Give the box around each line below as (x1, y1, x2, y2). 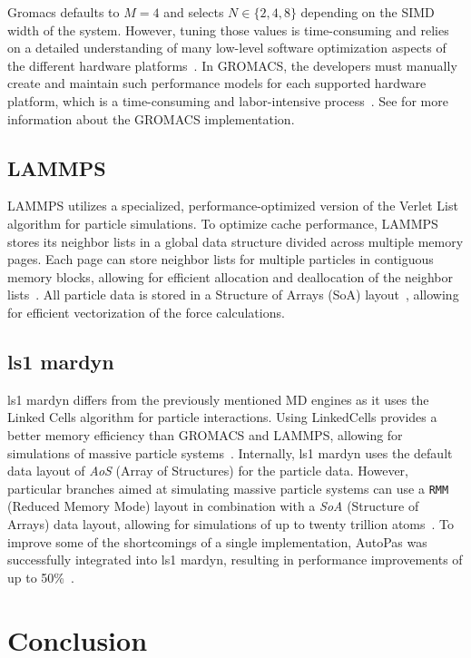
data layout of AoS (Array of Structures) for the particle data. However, (7, 461, 408, 480)
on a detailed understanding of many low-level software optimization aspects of (7, 38, 446, 57)
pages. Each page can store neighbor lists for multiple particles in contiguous (7, 250, 434, 269)
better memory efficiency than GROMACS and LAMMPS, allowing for (7, 425, 403, 444)
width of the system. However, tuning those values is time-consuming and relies (7, 20, 449, 39)
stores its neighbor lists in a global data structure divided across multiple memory (7, 231, 464, 250)
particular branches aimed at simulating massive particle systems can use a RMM (7, 478, 449, 497)
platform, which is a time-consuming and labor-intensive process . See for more (7, 91, 448, 110)
